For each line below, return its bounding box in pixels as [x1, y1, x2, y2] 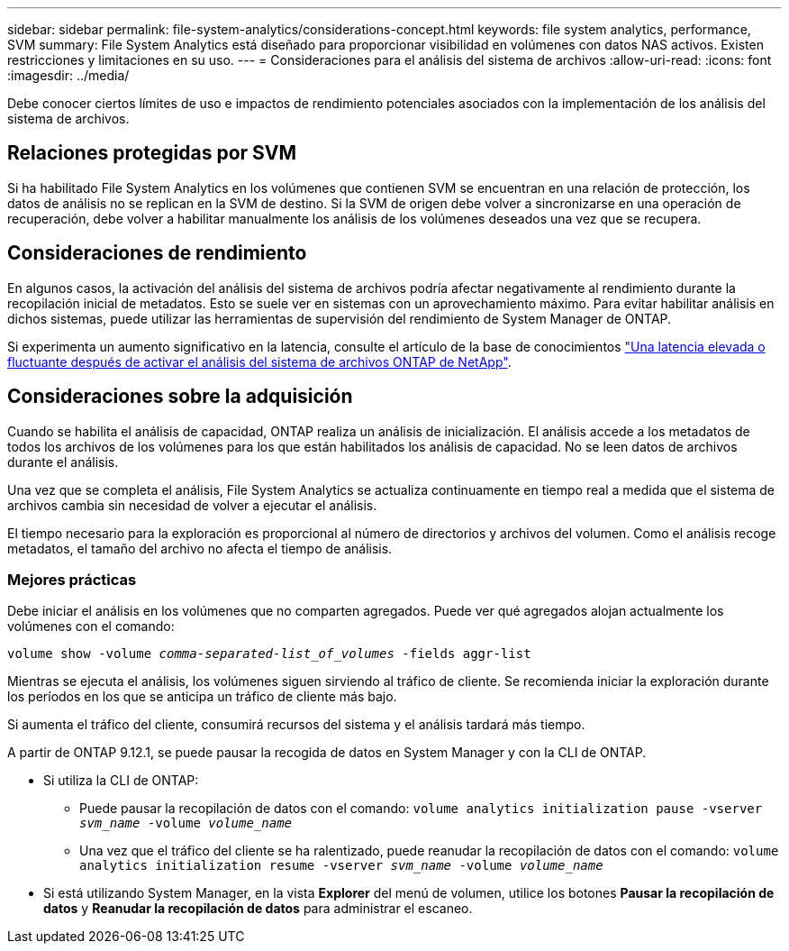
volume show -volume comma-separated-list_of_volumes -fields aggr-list [7, 646, 531, 662]
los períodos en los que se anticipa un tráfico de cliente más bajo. [7, 689, 397, 705]
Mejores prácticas [7, 570, 137, 589]
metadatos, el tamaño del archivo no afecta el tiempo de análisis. [7, 540, 393, 556]
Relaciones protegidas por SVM [7, 142, 297, 165]
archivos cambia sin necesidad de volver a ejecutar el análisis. [7, 497, 377, 513]
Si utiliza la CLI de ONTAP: [43, 773, 199, 789]
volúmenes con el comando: [7, 618, 175, 635]
